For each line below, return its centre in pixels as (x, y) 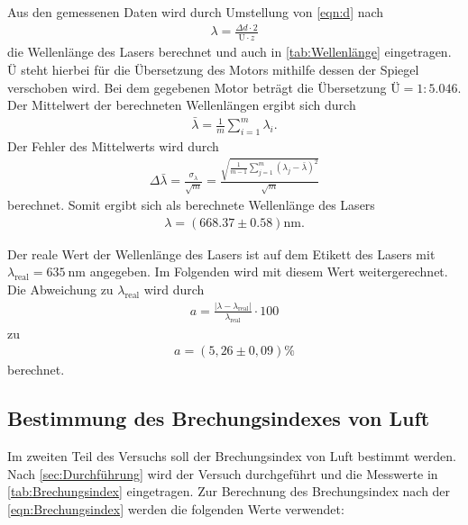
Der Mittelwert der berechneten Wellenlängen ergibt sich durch (182, 105)
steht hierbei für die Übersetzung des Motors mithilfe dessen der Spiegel (220, 70)
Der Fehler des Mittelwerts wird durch (113, 145)
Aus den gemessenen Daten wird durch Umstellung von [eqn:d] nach (196, 12)
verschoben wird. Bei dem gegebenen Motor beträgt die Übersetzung (197, 87)
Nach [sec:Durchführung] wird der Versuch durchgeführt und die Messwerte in (223, 473)
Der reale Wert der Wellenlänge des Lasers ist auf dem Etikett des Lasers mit (221, 253)
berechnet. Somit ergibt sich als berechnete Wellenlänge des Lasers (191, 205)
